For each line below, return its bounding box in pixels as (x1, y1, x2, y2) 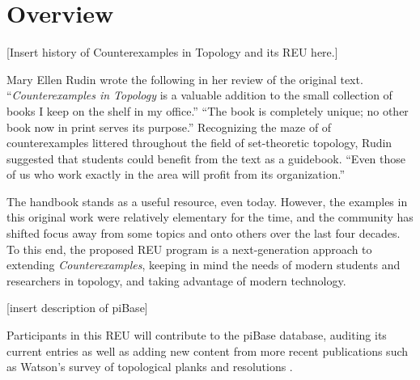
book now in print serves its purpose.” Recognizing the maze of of (6, 118, 332, 135)
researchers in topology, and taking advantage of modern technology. (6, 272, 346, 289)
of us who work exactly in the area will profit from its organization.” (6, 166, 346, 183)
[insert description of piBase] (6, 299, 148, 316)
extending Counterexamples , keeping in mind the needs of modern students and (6, 256, 401, 273)
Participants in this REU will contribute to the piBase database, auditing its (6, 327, 387, 344)
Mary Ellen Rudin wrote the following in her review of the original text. (6, 70, 363, 87)
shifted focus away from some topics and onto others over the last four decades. (6, 225, 401, 242)
